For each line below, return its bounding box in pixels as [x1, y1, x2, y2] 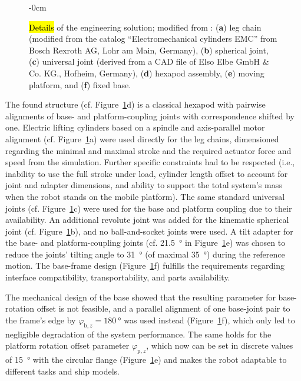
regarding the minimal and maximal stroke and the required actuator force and [5, 144, 292, 156]
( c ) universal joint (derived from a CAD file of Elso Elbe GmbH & [29, 55, 269, 68]
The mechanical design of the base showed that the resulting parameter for [5, 290, 276, 303]
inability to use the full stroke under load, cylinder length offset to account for [5, 167, 288, 179]
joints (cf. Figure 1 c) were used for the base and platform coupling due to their [5, 202, 292, 214]
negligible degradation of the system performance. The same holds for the [5, 327, 272, 340]
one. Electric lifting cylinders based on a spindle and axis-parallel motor [5, 121, 265, 133]
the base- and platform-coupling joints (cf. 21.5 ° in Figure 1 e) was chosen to [5, 236, 286, 249]
